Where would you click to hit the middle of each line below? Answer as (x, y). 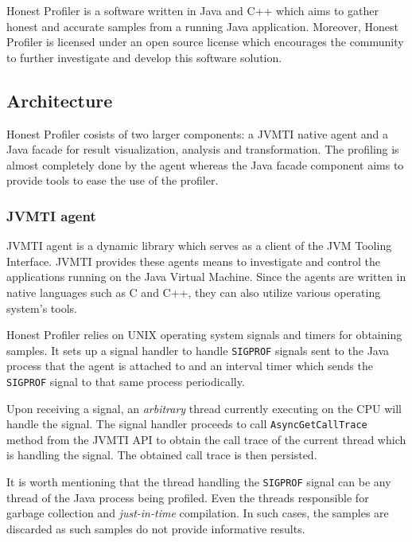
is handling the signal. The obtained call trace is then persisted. (162, 455)
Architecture (60, 100)
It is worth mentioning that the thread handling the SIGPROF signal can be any (199, 482)
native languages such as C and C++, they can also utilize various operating (194, 292)
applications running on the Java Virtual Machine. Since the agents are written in (206, 277)
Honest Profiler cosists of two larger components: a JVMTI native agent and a (198, 133)
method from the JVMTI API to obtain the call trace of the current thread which (206, 439)
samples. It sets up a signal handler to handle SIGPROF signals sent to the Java (198, 350)
